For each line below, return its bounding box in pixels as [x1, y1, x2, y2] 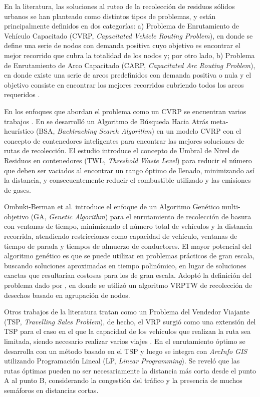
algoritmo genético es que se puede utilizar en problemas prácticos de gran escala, [4, 250, 255, 261]
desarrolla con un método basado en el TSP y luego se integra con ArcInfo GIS [4, 345, 247, 356]
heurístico [4, 126, 34, 136]
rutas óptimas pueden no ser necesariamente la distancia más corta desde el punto [4, 365, 256, 375]
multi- [221, 201, 240, 212]
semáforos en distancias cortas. [4, 384, 99, 395]
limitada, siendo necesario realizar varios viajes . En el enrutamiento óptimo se [4, 336, 245, 346]
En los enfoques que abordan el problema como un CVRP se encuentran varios [4, 106, 246, 116]
